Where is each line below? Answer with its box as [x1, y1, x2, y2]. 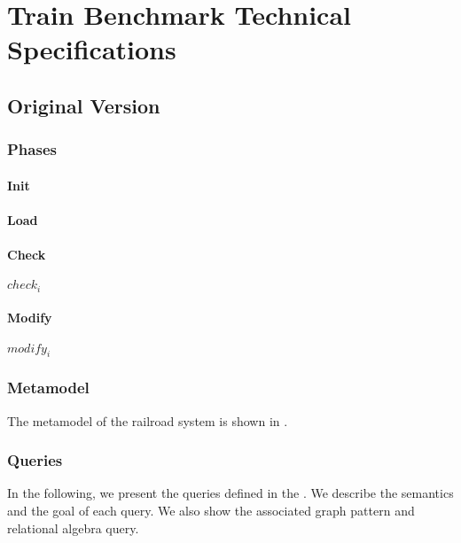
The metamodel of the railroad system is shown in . [7, 411, 288, 430]
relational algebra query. [7, 518, 139, 537]
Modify [7, 308, 52, 327]
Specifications [7, 31, 176, 67]
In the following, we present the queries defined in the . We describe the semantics [7, 484, 454, 502]
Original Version [7, 91, 160, 119]
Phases [7, 138, 57, 160]
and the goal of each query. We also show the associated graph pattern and [7, 501, 415, 520]
